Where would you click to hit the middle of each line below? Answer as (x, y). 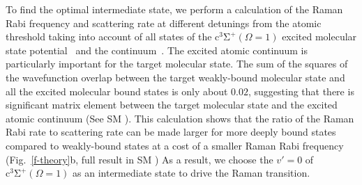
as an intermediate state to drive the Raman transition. (191, 173)
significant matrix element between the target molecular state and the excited (172, 105)
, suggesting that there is (301, 91)
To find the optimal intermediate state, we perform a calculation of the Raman (174, 9)
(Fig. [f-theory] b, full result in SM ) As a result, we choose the (139, 159)
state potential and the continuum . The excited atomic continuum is (157, 50)
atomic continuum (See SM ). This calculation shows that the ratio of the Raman (180, 118)
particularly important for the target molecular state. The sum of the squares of (177, 64)
